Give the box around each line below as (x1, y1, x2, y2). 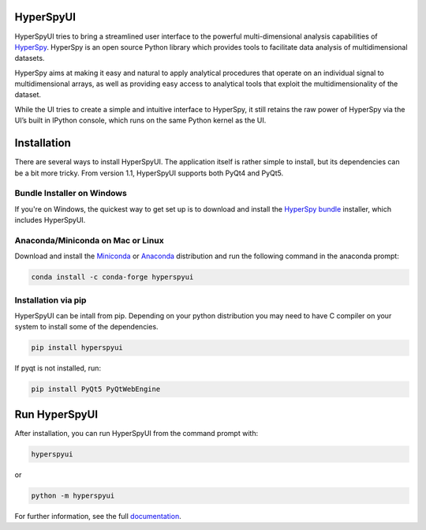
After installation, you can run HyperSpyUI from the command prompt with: (14, 428, 259, 438)
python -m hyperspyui (31, 491, 115, 500)
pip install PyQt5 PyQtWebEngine (31, 385, 161, 394)
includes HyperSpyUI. (14, 216, 86, 225)
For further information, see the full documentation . (14, 511, 181, 521)
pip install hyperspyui (31, 344, 124, 352)
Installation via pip (14, 295, 87, 306)
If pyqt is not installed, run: (14, 363, 102, 373)
